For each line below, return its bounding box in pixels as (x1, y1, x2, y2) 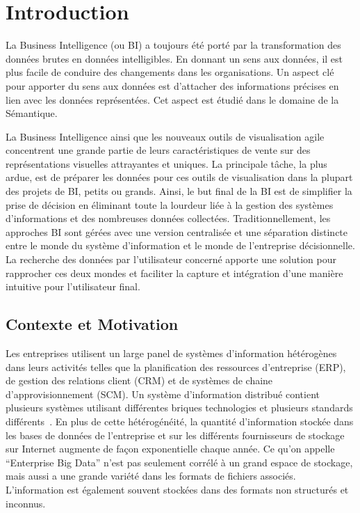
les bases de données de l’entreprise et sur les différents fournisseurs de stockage (6, 427, 345, 442)
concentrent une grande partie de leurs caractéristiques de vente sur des (6, 143, 311, 157)
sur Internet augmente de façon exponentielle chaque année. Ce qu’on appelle (6, 441, 335, 456)
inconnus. (6, 496, 46, 510)
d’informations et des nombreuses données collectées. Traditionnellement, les (6, 211, 331, 226)
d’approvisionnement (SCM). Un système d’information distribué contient (6, 386, 320, 401)
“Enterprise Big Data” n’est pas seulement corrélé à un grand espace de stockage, (6, 455, 353, 469)
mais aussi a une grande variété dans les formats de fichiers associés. (6, 468, 296, 483)
